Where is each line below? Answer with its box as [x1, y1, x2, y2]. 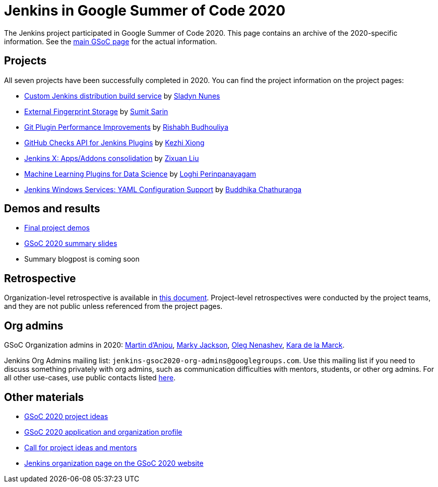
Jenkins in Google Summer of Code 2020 [4, 2, 286, 19]
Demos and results [4, 202, 100, 215]
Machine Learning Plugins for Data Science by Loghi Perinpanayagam [24, 169, 257, 178]
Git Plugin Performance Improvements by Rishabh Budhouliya [24, 122, 229, 131]
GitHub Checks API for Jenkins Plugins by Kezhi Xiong [24, 138, 205, 147]
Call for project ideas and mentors [24, 443, 137, 452]
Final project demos [24, 223, 90, 232]
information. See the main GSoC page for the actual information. [4, 37, 217, 46]
